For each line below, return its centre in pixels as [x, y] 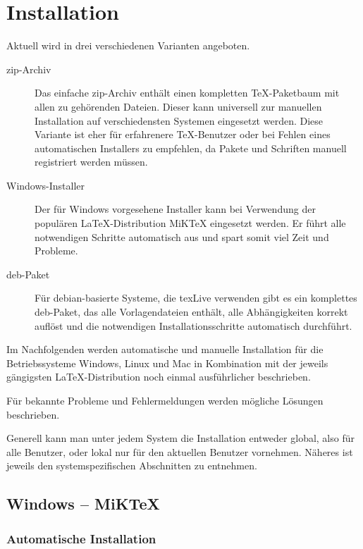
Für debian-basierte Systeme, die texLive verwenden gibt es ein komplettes [196, 298]
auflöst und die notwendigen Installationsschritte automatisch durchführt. [193, 325]
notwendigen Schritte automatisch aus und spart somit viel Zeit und [182, 236]
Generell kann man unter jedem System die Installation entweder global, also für [180, 438]
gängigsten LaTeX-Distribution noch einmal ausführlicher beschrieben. [159, 377]
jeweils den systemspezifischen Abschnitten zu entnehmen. [132, 465]
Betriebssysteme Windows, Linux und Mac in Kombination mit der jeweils [167, 363]
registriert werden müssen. [91, 162]
